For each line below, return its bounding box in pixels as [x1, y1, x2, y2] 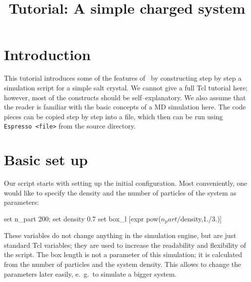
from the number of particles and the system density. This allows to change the [4, 259, 241, 269]
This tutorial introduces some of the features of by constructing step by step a [4, 73, 242, 83]
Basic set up [4, 150, 88, 170]
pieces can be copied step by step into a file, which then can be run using [4, 111, 223, 121]
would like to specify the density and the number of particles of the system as [4, 187, 236, 197]
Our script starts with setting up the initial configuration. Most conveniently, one [4, 178, 247, 188]
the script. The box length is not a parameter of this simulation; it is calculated [4, 249, 242, 260]
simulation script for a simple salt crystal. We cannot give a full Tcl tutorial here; [4, 82, 248, 92]
